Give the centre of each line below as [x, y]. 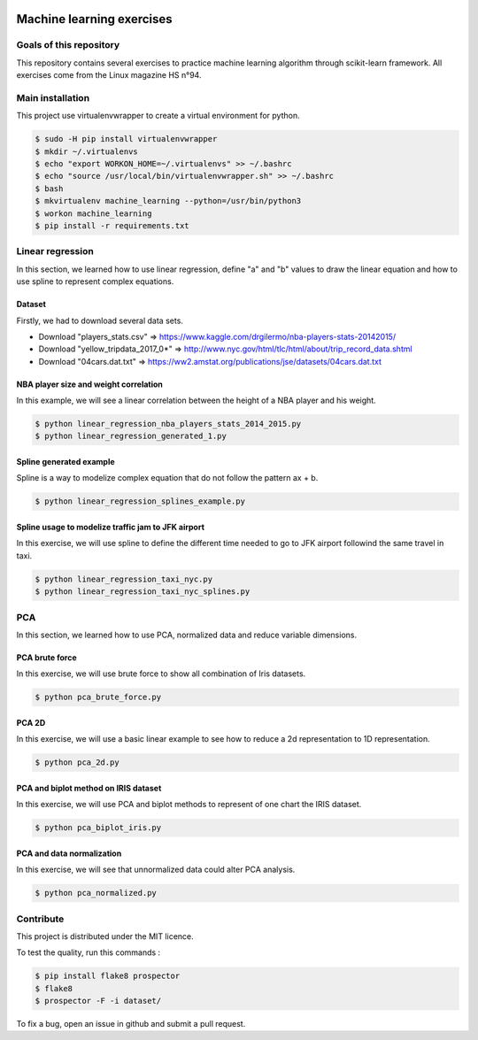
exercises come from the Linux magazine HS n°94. [109, 75]
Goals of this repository [68, 45]
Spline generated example [66, 462]
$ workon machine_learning [93, 213]
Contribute [40, 919]
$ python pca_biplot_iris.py [98, 828]
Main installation [53, 97]
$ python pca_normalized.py [96, 893]
